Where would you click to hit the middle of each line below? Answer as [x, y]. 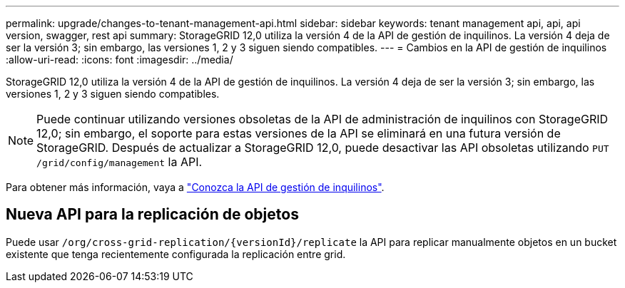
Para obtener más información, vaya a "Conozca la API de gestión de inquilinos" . [195, 187]
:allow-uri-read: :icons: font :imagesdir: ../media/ [120, 60]
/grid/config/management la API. [120, 162]
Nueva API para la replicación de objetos [152, 215]
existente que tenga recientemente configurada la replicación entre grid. [176, 254]
